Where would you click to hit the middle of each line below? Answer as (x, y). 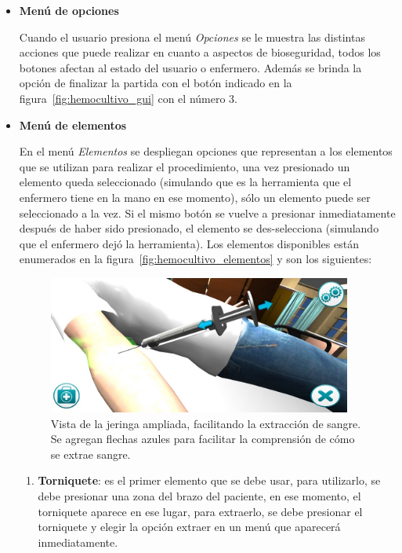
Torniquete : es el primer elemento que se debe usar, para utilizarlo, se (209, 480)
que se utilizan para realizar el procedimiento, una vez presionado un (185, 166)
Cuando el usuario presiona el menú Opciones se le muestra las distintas (192, 37)
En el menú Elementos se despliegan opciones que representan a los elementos (206, 151)
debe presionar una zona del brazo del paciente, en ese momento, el (199, 496)
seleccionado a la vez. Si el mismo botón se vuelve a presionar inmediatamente (207, 212)
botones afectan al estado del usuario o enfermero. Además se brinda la (190, 67)
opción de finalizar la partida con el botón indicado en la (156, 83)
